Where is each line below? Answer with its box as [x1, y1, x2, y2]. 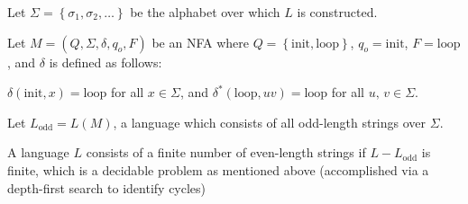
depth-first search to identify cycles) [7, 178, 206, 197]
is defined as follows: [49, 52, 162, 71]
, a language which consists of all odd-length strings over [113, 112, 427, 131]
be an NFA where [151, 32, 249, 51]
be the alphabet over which [130, 3, 280, 21]
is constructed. [297, 3, 378, 21]
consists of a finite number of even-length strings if [86, 143, 366, 162]
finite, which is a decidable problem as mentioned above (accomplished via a [7, 160, 429, 179]
